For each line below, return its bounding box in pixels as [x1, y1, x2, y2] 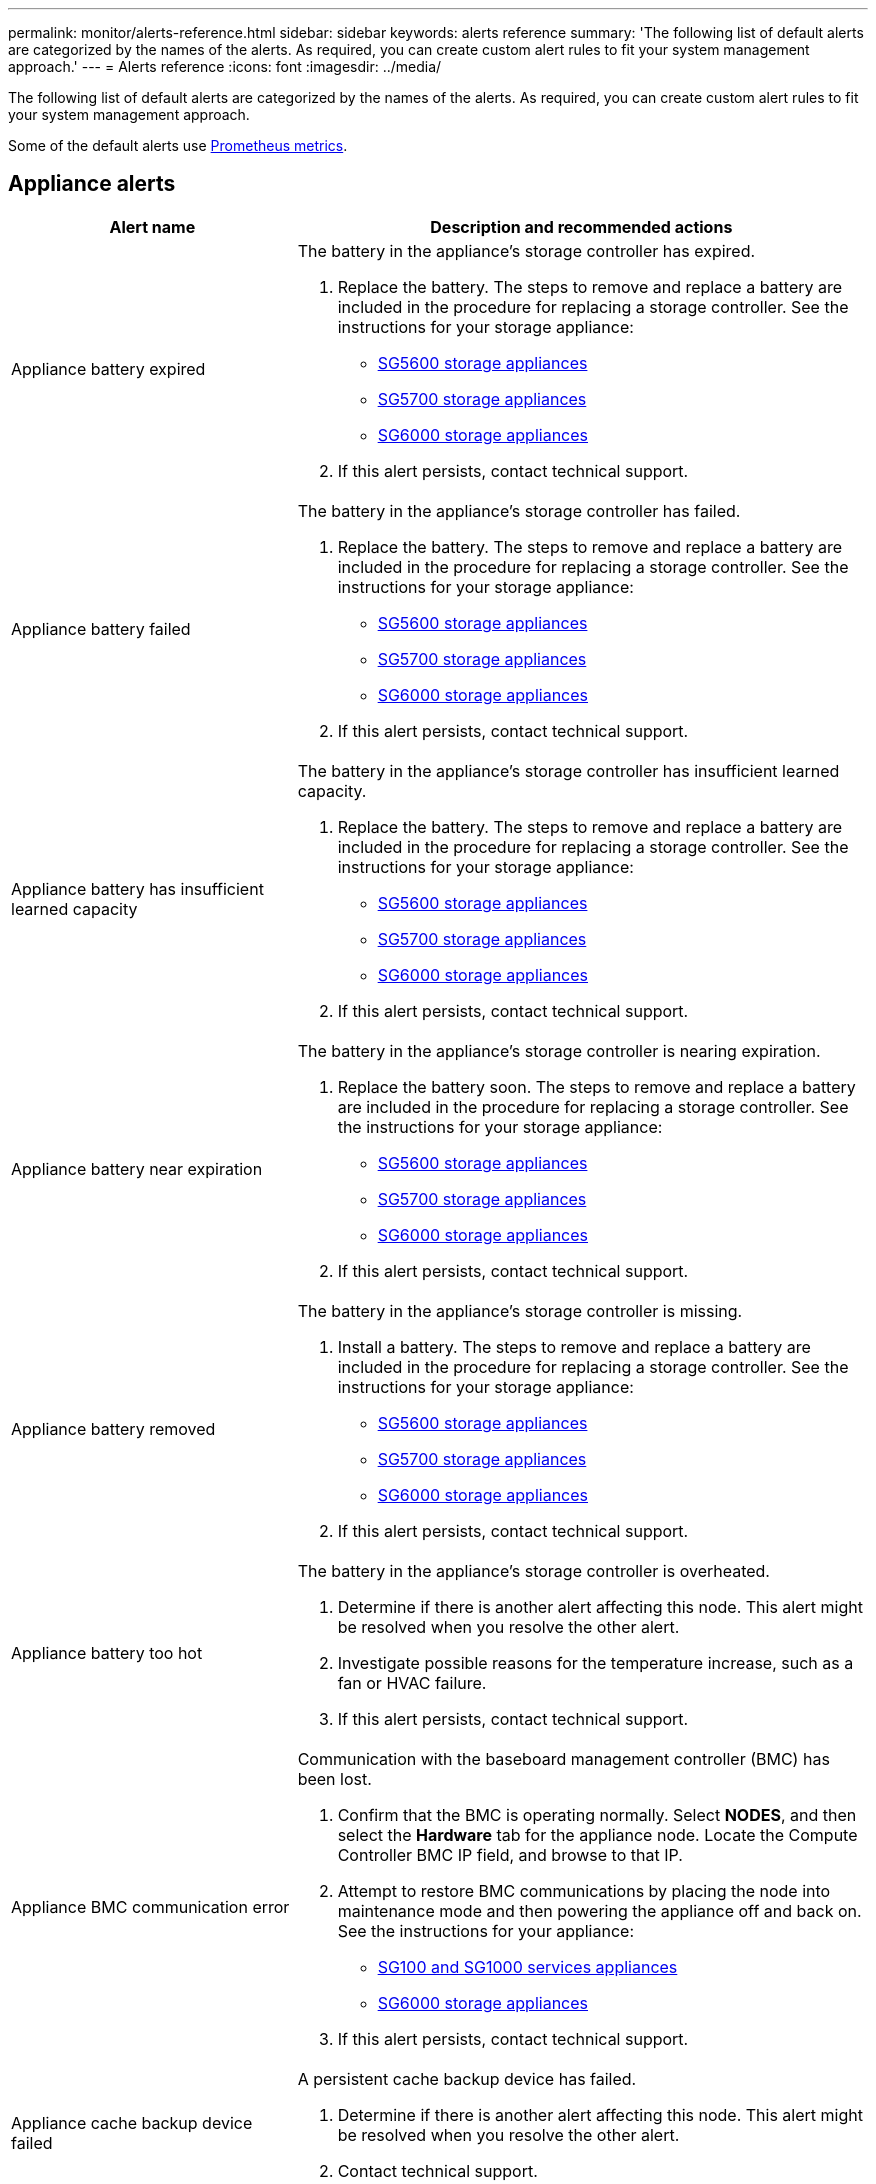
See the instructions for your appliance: [337, 1920, 635, 1941]
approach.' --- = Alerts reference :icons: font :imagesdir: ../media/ [8, 58, 442, 75]
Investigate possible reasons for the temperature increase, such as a [337, 1652, 854, 1673]
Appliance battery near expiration [11, 1158, 263, 1179]
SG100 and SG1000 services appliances [377, 1956, 678, 1977]
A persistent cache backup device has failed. [297, 2068, 637, 2089]
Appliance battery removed [11, 1418, 216, 1439]
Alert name [109, 216, 196, 237]
